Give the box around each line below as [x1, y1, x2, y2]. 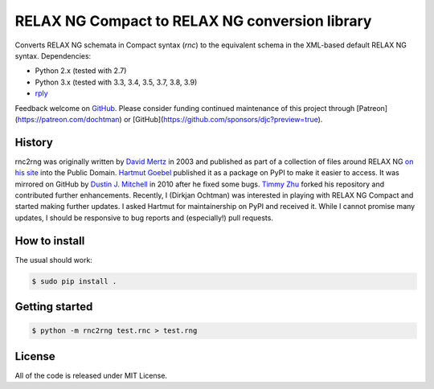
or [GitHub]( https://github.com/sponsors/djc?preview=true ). [123, 114, 323, 124]
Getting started [14, 300, 93, 313]
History [14, 135, 54, 149]
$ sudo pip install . [31, 276, 117, 285]
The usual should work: [14, 255, 92, 264]
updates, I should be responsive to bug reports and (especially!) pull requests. [14, 213, 273, 223]
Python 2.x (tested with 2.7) [35, 66, 127, 76]
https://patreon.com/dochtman [17, 114, 120, 124]
